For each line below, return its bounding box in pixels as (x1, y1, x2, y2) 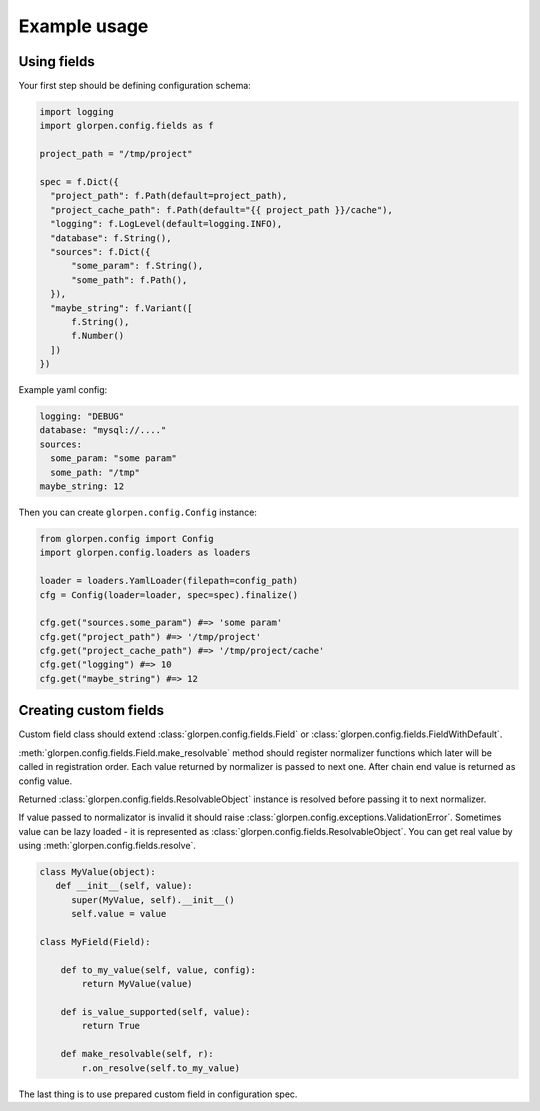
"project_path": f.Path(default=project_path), (50, 190, 288, 202)
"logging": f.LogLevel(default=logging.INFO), (50, 218, 283, 230)
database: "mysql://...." (39, 425, 167, 436)
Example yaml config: (18, 384, 108, 396)
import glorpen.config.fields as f (39, 120, 214, 132)
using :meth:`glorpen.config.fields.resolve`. (18, 840, 197, 852)
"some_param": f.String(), (71, 260, 204, 272)
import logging (39, 106, 114, 118)
